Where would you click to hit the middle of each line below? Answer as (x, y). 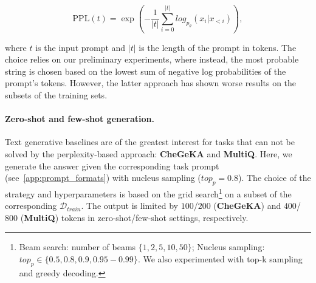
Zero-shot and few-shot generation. (80, 119)
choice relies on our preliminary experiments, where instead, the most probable (152, 59)
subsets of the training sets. (56, 95)
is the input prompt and (81, 47)
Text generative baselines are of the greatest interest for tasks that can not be (150, 142)
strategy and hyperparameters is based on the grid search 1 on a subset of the (148, 193)
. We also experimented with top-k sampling (220, 259)
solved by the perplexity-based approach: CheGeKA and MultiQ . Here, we (149, 154)
